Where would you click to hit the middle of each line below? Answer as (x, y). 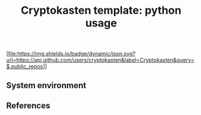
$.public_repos (25, 66)
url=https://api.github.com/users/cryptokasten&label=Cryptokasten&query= (100, 60)
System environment (46, 85)
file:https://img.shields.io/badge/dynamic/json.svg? (72, 54)
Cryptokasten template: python (101, 10)
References (28, 105)
